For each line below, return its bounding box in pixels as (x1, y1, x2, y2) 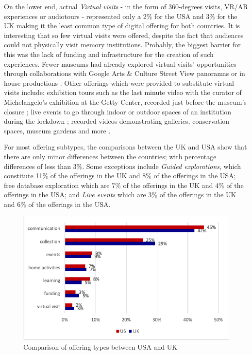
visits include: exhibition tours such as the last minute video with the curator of (4, 87, 242, 97)
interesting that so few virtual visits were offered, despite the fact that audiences (4, 30, 244, 40)
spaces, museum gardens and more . (4, 125, 111, 135)
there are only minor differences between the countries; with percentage (4, 151, 217, 161)
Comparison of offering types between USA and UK (23, 341, 178, 352)
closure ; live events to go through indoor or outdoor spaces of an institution (4, 106, 232, 116)
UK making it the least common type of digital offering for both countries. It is (4, 20, 240, 31)
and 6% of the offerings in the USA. (4, 199, 111, 209)
